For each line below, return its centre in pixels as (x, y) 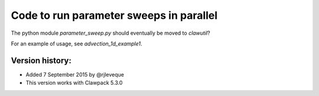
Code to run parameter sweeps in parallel (114, 15)
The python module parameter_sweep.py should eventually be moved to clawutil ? (110, 33)
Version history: (41, 60)
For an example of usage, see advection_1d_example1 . (77, 44)
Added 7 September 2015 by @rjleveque (75, 74)
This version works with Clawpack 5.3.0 (74, 83)
